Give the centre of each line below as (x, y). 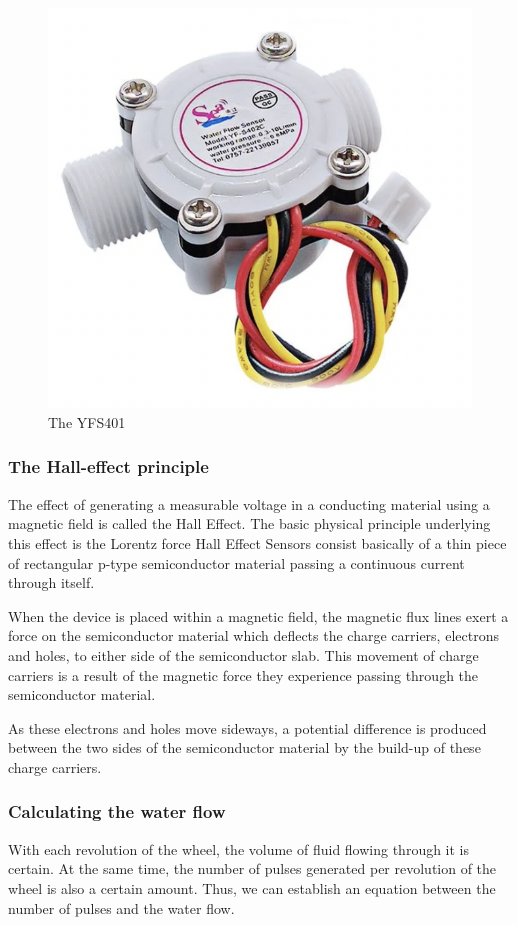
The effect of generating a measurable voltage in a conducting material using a (249, 503)
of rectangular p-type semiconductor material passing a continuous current (236, 562)
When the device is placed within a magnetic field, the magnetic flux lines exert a (258, 615)
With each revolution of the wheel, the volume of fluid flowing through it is (239, 848)
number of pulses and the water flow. (121, 907)
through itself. (51, 582)
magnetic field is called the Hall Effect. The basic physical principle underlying (249, 523)
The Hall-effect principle (108, 466)
